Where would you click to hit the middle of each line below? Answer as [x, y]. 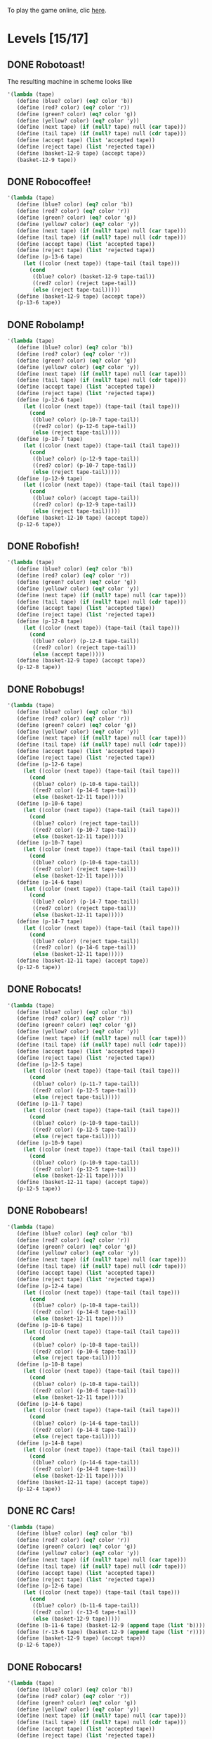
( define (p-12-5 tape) [49, 1064]
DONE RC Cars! [41, 1511]
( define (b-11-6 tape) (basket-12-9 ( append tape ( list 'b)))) [111, 1625]
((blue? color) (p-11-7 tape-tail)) [86, 1084]
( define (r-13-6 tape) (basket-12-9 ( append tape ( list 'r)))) [111, 1632]
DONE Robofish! [43, 546]
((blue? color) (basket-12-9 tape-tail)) [94, 276]
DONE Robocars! [45, 1667]
